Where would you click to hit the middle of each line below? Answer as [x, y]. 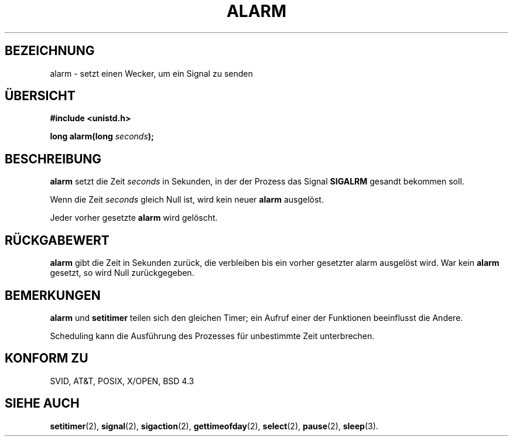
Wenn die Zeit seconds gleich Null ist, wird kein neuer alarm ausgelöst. [187, 200]
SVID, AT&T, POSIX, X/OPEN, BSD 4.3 [122, 381]
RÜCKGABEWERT [57, 240]
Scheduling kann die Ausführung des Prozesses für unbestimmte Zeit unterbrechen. [212, 336]
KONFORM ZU [47, 358]
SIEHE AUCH [42, 404]
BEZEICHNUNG [50, 51]
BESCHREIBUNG [53, 159]
